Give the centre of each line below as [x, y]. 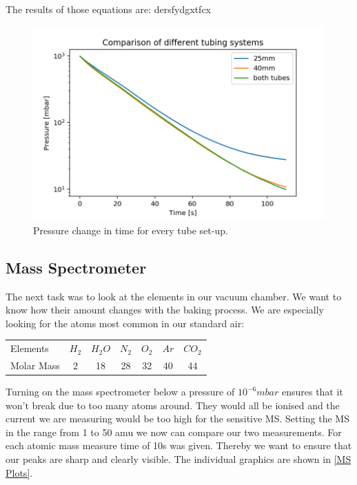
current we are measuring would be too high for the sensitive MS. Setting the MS [177, 419]
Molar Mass [35, 365]
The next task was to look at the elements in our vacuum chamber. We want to [174, 296]
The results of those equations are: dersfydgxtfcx [109, 9]
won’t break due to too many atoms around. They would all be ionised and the [173, 405]
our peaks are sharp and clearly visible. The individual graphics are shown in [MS [178, 459]
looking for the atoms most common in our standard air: [125, 323]
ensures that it [312, 392]
